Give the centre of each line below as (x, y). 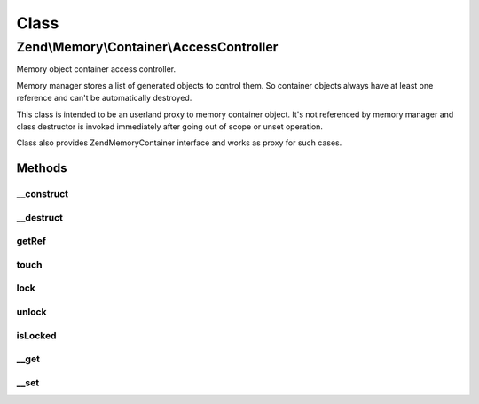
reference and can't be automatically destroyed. (104, 98)
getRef (31, 241)
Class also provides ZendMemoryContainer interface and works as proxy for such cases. (179, 143)
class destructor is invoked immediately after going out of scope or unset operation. (170, 126)
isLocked (36, 335)
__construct (43, 194)
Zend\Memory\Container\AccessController (147, 47)
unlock (31, 312)
